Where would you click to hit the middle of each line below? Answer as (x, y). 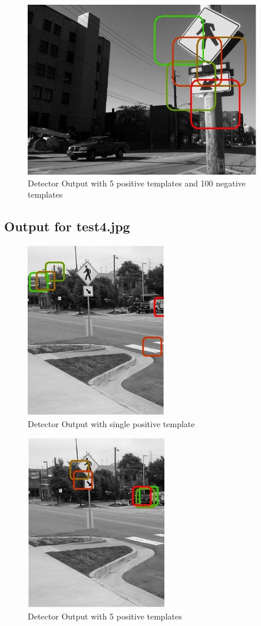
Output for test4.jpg (67, 226)
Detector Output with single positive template (111, 423)
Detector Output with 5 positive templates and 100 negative (137, 183)
